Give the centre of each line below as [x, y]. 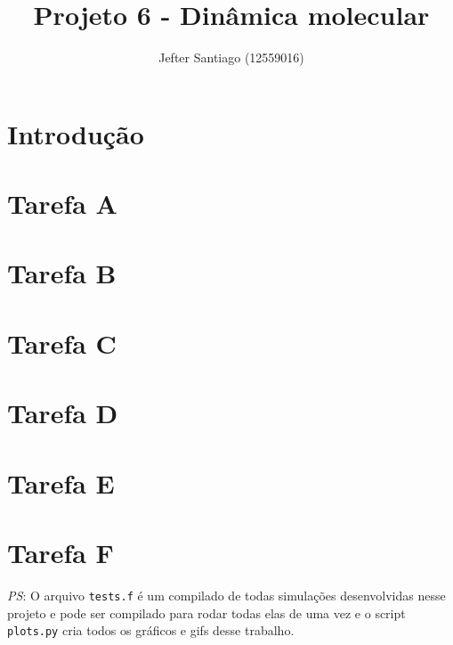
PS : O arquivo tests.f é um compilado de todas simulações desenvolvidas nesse [226, 595]
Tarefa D [63, 413]
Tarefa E [61, 482]
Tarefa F [61, 552]
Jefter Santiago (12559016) [231, 57]
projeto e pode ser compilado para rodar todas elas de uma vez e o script [206, 612]
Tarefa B [62, 273]
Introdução [76, 133]
